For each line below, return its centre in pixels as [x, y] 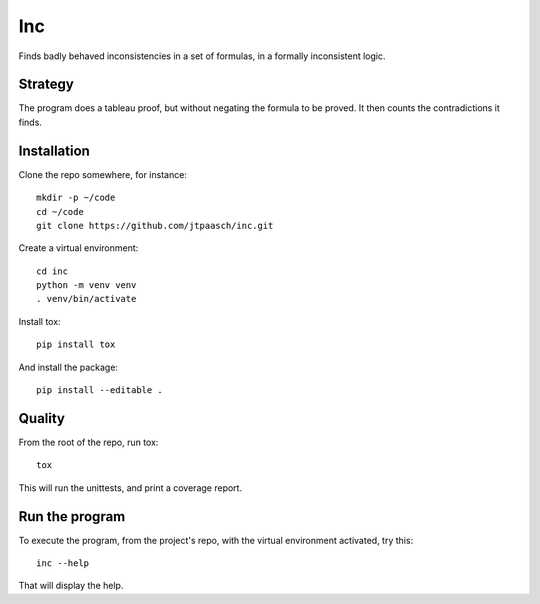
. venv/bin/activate [86, 299]
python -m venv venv [86, 285]
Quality [41, 418]
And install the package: [68, 367]
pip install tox [76, 344]
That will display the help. [71, 586]
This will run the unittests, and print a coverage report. [130, 487]
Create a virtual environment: [78, 248]
